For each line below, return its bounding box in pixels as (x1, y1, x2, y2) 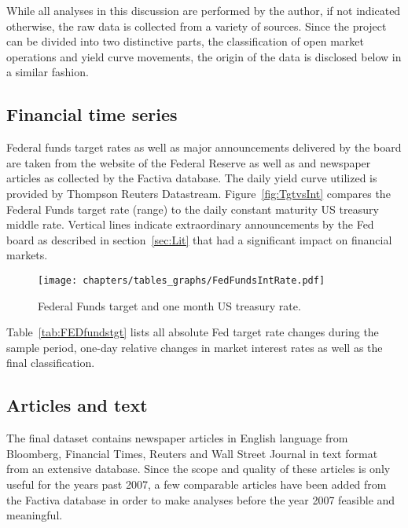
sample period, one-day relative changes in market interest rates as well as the (6, 339, 383, 355)
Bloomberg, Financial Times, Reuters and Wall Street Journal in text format (6, 445, 378, 461)
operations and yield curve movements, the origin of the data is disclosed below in (6, 48, 402, 64)
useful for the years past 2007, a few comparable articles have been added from (6, 475, 387, 492)
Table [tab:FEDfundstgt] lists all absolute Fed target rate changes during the (6, 324, 379, 340)
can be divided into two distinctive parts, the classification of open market (6, 33, 364, 49)
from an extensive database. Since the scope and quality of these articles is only (6, 460, 391, 477)
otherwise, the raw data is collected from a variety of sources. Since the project (6, 17, 387, 34)
